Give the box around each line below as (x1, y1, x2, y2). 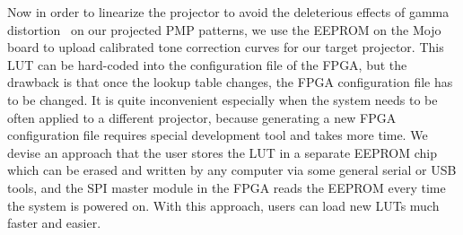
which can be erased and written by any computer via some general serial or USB (7, 161, 457, 179)
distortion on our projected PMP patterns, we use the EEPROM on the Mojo (7, 20, 441, 39)
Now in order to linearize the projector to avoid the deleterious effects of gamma (7, 3, 450, 21)
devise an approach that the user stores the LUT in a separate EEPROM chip (7, 143, 438, 161)
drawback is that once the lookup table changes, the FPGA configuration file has (7, 73, 453, 91)
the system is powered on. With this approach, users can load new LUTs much (7, 196, 440, 214)
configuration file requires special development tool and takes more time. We (7, 126, 428, 144)
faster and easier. (7, 213, 101, 232)
